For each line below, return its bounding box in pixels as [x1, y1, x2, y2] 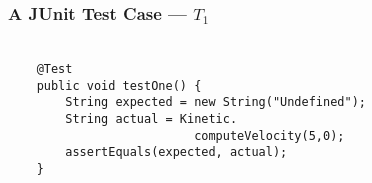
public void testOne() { [36, 78, 202, 93]
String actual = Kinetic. [65, 112, 238, 127]
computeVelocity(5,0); [194, 128, 345, 143]
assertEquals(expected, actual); [65, 145, 288, 160]
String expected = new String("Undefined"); [65, 95, 366, 110]
